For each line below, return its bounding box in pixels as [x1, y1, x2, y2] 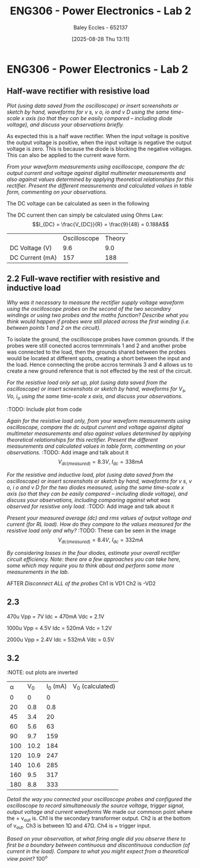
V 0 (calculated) [73, 682, 115, 692]
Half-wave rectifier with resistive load [7, 86, 150, 96]
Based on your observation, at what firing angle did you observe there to [7, 835, 186, 842]
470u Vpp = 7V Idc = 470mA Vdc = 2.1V [7, 613, 105, 620]
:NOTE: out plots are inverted [7, 669, 78, 676]
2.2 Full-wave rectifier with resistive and [7, 274, 160, 284]
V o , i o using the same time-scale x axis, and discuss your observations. [7, 393, 183, 401]
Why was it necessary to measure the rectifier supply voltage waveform [7, 299, 184, 306]
